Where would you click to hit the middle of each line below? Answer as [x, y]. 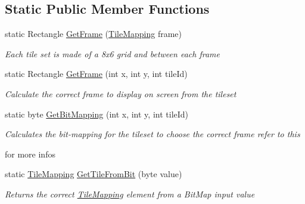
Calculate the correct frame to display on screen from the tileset [121, 93]
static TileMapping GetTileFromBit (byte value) [94, 174]
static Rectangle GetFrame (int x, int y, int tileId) [96, 74]
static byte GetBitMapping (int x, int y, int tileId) [97, 114]
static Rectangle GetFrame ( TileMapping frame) [93, 34]
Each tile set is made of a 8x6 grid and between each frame [112, 53]
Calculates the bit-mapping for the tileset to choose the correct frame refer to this [152, 134]
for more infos [30, 154]
